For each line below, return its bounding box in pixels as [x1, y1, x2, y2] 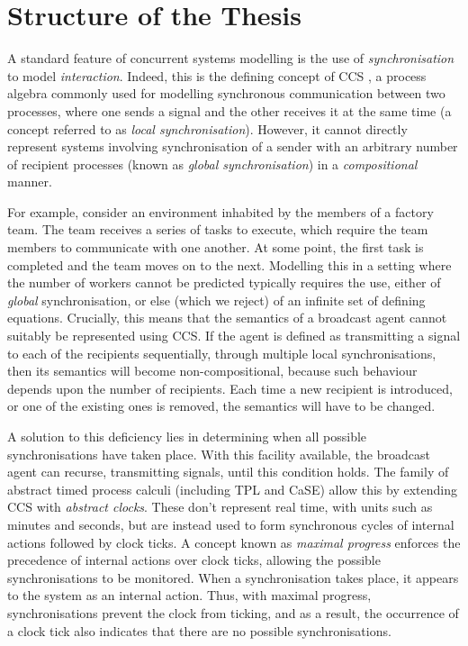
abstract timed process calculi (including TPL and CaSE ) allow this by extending [7, 479, 457, 498]
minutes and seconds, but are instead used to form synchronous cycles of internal [7, 514, 454, 533]
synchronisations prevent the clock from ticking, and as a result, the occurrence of [7, 603, 459, 622]
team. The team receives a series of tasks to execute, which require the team [7, 220, 428, 239]
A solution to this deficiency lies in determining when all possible [7, 427, 367, 445]
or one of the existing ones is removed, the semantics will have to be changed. [7, 396, 436, 415]
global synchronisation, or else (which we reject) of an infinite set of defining [7, 290, 426, 309]
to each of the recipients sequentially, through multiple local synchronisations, [7, 343, 436, 362]
